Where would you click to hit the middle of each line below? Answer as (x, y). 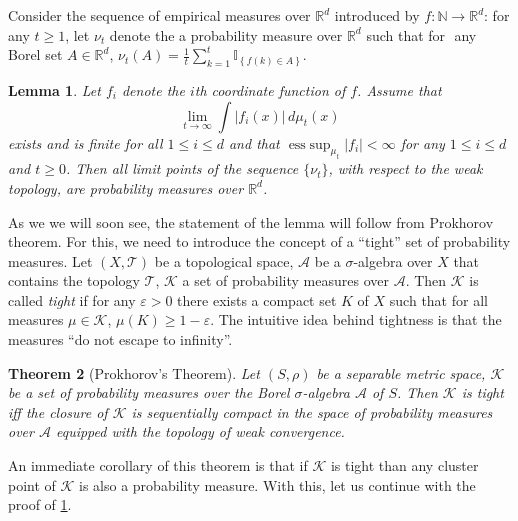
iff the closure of (58, 411)
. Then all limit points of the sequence (182, 168)
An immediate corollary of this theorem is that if (158, 465)
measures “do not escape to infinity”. (120, 339)
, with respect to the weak (405, 168)
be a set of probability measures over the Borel (149, 392)
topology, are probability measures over (126, 187)
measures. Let (50, 260)
